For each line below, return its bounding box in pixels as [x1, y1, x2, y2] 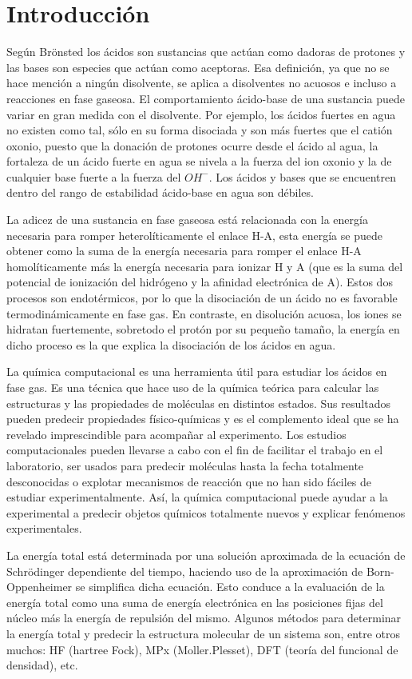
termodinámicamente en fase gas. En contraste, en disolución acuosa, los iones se [6, 305, 402, 322]
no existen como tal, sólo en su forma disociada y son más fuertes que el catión [6, 122, 393, 138]
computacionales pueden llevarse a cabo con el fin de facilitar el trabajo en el [6, 441, 383, 458]
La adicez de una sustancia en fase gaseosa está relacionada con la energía [6, 211, 368, 228]
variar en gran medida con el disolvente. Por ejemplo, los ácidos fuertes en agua [6, 106, 396, 122]
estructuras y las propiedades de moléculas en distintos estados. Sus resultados [6, 394, 390, 411]
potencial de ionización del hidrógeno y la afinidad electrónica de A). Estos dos [6, 274, 393, 290]
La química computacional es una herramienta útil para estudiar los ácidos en [6, 363, 387, 380]
